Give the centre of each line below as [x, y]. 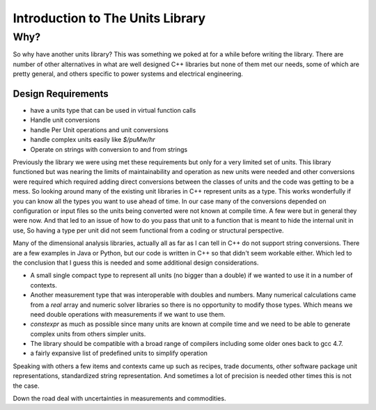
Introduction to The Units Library [109, 18]
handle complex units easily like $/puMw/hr [93, 140]
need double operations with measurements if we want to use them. [128, 314]
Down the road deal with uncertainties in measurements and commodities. [119, 399]
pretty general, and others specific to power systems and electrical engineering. [128, 74]
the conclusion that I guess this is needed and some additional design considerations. [136, 262]
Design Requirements [61, 94]
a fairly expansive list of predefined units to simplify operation [119, 353]
